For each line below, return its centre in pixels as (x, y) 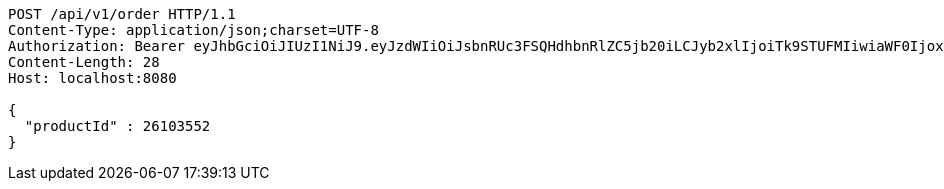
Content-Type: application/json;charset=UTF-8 (193, 30)
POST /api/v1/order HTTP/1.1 (122, 14)
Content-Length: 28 (84, 62)
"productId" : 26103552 (117, 126)
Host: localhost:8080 (92, 78)
